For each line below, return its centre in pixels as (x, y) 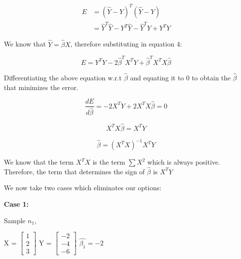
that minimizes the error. (41, 87)
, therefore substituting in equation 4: (126, 44)
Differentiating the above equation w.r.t (63, 78)
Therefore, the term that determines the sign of (74, 171)
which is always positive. (184, 162)
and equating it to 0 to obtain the (180, 78)
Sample (15, 220)
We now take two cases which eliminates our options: (83, 188)
